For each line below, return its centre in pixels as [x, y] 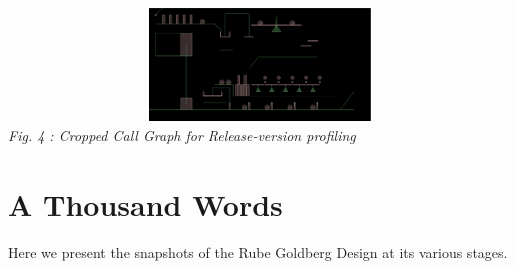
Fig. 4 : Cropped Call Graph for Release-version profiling [182, 134]
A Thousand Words [145, 203]
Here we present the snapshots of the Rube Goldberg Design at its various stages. [258, 251]
